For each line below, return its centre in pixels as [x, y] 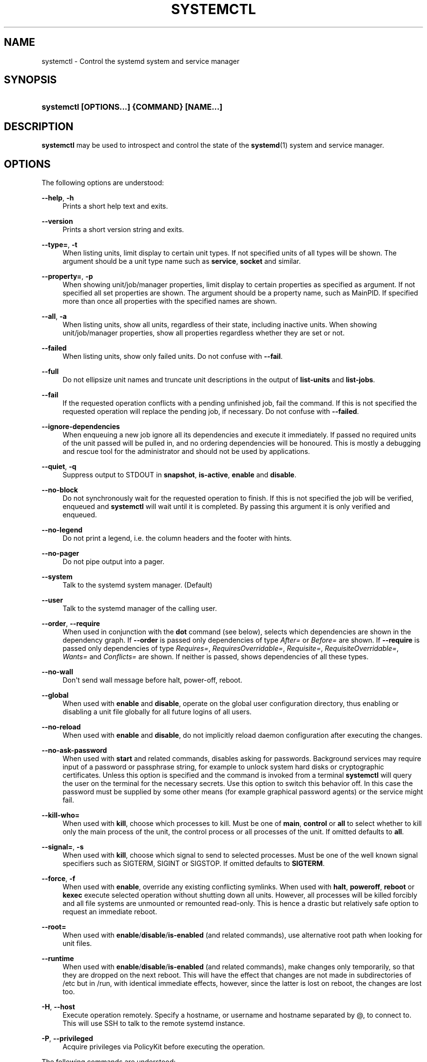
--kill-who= [61, 815]
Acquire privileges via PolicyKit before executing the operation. [164, 1047]
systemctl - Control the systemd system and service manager [141, 61]
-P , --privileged [67, 1039]
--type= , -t [59, 245]
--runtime [58, 959]
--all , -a [54, 316]
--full [50, 372]
